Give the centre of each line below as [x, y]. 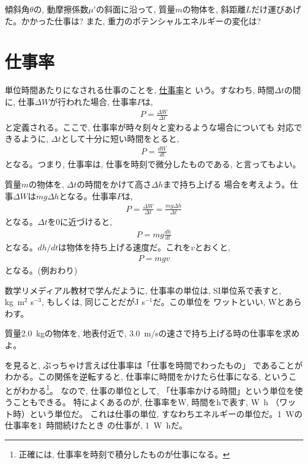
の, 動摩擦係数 [61, 9]
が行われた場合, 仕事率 [93, 101]
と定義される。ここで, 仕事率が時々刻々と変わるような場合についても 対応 [150, 127]
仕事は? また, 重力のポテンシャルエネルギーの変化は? [158, 20]
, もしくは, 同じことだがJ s [93, 302]
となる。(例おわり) [41, 270]
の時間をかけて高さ [114, 184]
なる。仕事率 [92, 196]
